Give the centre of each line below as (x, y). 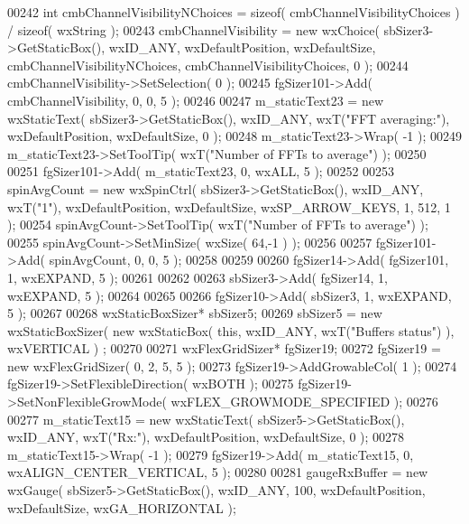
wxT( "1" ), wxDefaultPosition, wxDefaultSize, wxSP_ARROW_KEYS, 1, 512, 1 (229, 206)
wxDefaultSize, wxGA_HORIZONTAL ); (122, 507)
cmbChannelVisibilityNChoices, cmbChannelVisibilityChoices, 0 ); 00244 (208, 65)
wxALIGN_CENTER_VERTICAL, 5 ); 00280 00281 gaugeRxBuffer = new (218, 472)
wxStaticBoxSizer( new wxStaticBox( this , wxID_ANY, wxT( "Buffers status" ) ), (231, 330)
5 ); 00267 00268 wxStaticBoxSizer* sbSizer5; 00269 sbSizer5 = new (195, 313)
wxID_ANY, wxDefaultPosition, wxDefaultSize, (242, 47)
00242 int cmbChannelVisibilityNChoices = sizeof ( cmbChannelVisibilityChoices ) (234, 12)
